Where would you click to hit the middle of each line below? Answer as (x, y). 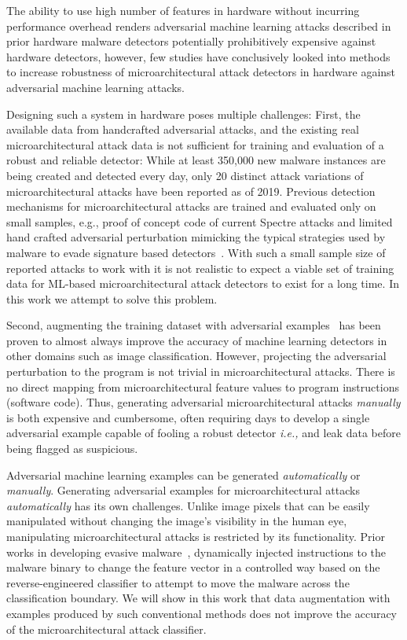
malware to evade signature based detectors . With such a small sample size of (196, 252)
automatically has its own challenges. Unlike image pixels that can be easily (188, 505)
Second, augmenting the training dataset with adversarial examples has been (194, 325)
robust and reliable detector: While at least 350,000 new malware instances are (196, 160)
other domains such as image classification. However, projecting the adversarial (196, 356)
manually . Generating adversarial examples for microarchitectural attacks (183, 490)
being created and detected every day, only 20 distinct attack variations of (185, 175)
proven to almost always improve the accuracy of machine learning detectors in (197, 340)
